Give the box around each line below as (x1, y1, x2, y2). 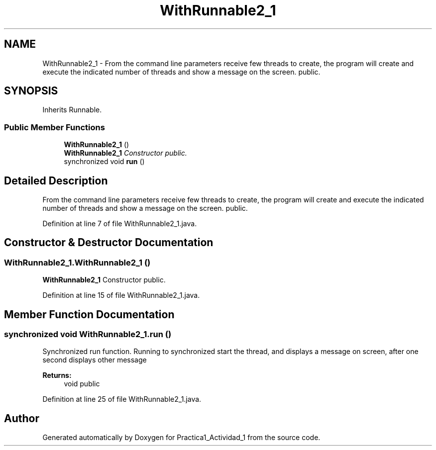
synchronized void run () (64, 157, 145, 166)
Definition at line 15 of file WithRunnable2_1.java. (42, 291, 200, 300)
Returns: (42, 371, 72, 380)
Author (4, 412, 39, 425)
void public (64, 379, 100, 388)
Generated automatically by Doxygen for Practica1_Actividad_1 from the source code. (42, 433, 321, 442)
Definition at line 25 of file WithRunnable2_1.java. (42, 395, 202, 404)
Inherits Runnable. (42, 105, 102, 114)
